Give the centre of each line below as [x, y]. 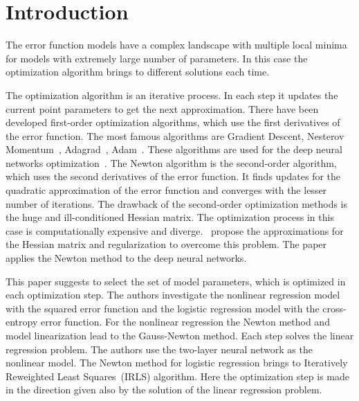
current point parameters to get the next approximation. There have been [162, 108]
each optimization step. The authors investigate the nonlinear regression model [173, 295]
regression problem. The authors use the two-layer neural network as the [159, 349]
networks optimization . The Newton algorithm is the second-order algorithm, [171, 162]
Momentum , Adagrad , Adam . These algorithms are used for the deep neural [174, 149]
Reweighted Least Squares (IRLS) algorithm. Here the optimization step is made [177, 376]
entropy [22, 322]
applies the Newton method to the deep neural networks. [126, 258]
